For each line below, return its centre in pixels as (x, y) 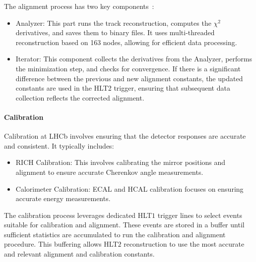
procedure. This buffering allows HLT (61, 244)
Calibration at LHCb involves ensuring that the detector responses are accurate (125, 136)
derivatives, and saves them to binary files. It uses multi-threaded (115, 32)
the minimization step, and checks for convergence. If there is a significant (128, 68)
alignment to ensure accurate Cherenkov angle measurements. (109, 172)
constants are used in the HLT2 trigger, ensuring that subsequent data (123, 88)
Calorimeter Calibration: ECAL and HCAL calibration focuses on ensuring (129, 188)
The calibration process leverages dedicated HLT (78, 215)
